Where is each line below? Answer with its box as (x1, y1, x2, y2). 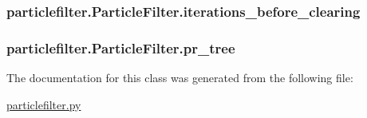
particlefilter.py (6, 96, 81, 112)
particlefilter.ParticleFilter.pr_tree (6, 37, 235, 57)
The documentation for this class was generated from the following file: (6, 69, 353, 86)
